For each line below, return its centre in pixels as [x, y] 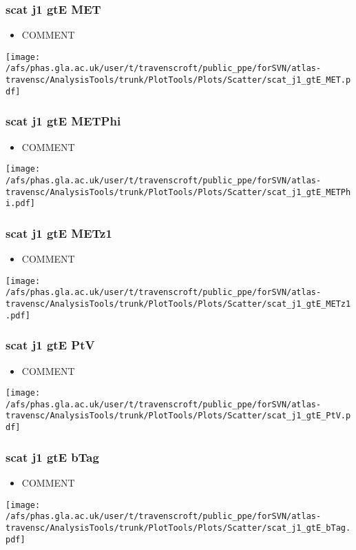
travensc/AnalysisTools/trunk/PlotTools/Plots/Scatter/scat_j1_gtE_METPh [178, 192]
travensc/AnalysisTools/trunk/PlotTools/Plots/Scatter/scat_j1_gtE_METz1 [178, 304]
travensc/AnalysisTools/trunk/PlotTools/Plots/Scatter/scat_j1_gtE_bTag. [178, 528]
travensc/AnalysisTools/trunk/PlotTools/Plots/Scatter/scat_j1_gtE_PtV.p [178, 416]
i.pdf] [20, 204]
